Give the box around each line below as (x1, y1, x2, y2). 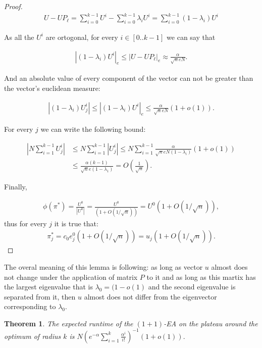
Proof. (4, 1, 23, 11)
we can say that (167, 31, 216, 42)
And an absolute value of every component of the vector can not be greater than (4, 73, 253, 83)
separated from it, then (4, 291, 76, 302)
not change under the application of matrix (4, 271, 138, 282)
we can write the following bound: (40, 124, 146, 134)
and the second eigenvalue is (148, 281, 236, 292)
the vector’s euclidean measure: (4, 82, 100, 93)
